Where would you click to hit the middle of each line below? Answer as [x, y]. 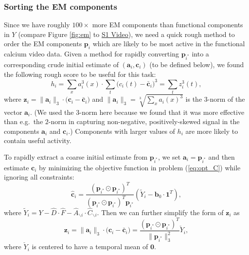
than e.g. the [24, 121]
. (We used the [52, 112]
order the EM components [43, 44]
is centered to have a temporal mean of [90, 246]
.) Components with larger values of [122, 131]
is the [194, 99]
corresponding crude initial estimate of [61, 64]
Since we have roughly [37, 25]
